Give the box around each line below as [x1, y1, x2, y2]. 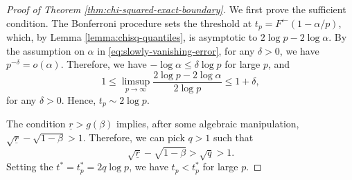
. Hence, [61, 92, 96, 107]
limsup [121, 77, 150, 87]
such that [213, 129, 254, 144]
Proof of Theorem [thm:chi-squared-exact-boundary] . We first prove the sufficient [6, 2, 346, 16]
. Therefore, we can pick [82, 129, 185, 144]
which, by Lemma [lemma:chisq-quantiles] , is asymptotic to [6, 30, 258, 44]
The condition [6, 116, 66, 131]
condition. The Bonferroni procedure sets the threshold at [6, 15, 252, 30]
